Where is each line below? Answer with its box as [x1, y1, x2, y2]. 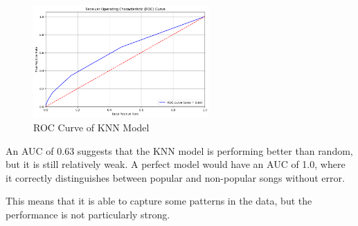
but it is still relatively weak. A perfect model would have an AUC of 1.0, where [6, 157, 346, 171]
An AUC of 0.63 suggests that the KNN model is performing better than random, [6, 143, 353, 158]
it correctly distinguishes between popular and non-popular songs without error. [6, 170, 345, 185]
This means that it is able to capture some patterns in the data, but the [6, 194, 312, 208]
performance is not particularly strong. [6, 207, 170, 221]
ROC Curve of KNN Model [33, 120, 150, 134]
